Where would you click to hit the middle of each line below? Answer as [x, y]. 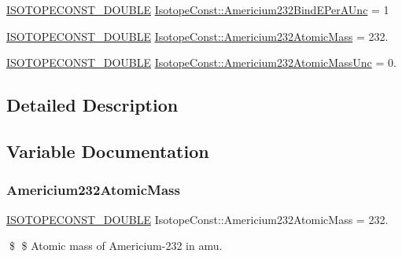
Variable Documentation [108, 151]
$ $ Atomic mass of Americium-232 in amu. [116, 246]
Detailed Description [92, 105]
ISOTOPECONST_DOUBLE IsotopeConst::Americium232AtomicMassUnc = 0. [201, 62]
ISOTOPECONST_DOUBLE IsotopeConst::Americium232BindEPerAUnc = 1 [198, 9]
